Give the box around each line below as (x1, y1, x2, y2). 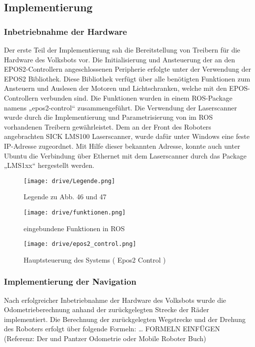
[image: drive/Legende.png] (24, 177, 115, 185)
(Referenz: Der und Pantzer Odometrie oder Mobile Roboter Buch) (4, 333, 206, 344)
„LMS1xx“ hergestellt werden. (4, 160, 94, 170)
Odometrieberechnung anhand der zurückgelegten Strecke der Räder (4, 304, 209, 315)
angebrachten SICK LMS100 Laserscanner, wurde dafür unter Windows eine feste (4, 131, 250, 141)
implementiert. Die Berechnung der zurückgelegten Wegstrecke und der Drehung (4, 314, 246, 324)
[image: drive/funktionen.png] (24, 209, 126, 216)
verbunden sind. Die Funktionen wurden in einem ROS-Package (40, 92, 233, 103)
